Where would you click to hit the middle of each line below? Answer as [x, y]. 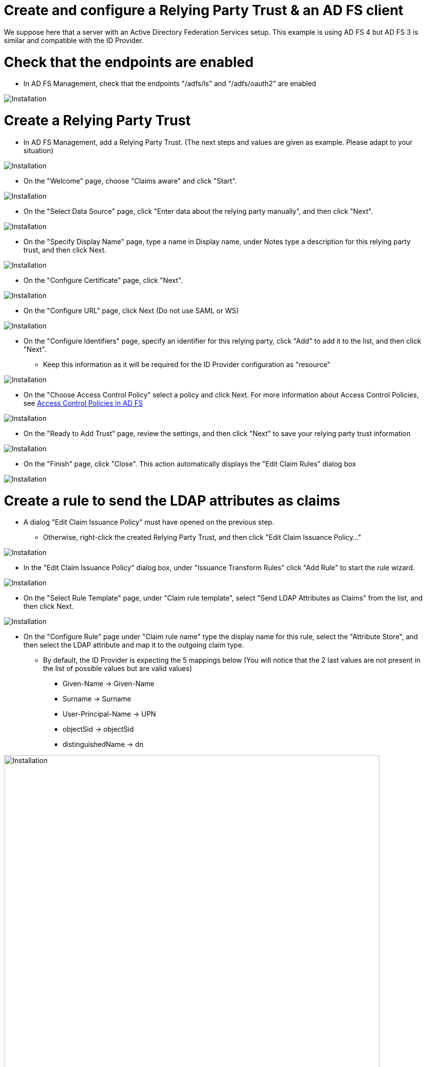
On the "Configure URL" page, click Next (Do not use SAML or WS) [131, 310]
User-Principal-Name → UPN [109, 714]
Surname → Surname [97, 699]
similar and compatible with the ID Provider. [74, 40]
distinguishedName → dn [103, 744]
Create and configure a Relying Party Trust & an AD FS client [204, 10]
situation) [39, 150]
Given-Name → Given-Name [109, 684]
